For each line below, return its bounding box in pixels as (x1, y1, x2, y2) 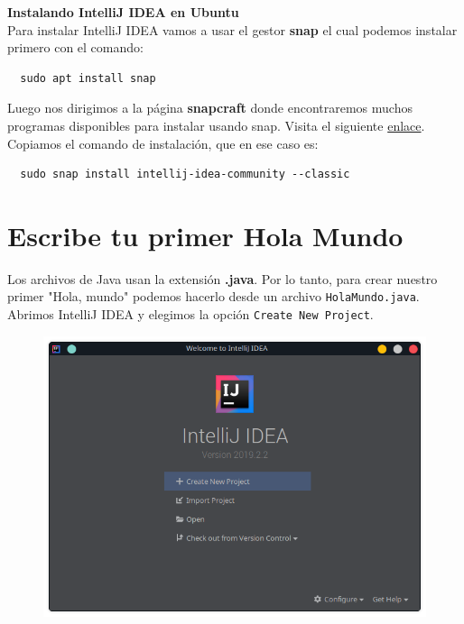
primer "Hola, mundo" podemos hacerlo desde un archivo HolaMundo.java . (7, 287, 420, 306)
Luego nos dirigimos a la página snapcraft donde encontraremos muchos (7, 98, 413, 117)
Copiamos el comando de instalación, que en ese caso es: (7, 133, 319, 152)
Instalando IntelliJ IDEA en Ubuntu (7, 3, 239, 21)
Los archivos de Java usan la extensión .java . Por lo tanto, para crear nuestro (7, 269, 438, 288)
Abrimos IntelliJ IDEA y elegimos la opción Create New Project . (7, 305, 374, 324)
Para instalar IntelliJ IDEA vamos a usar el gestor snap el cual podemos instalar (7, 20, 458, 39)
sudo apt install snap (20, 71, 156, 85)
